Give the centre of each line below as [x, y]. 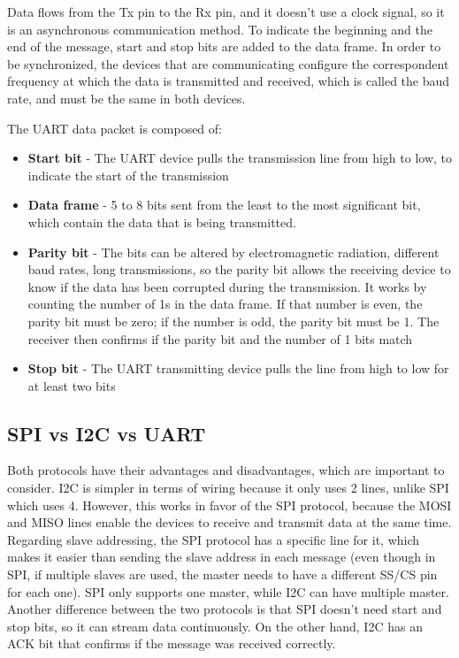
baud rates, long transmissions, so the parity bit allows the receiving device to [239, 269]
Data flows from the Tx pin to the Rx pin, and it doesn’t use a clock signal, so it [226, 11]
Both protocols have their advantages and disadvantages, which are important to [226, 470]
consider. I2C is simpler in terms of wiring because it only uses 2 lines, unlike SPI [228, 488]
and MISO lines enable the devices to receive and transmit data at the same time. [229, 522]
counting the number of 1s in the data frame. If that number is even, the [225, 304]
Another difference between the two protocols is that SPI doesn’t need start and [225, 609]
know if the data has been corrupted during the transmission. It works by [227, 286]
